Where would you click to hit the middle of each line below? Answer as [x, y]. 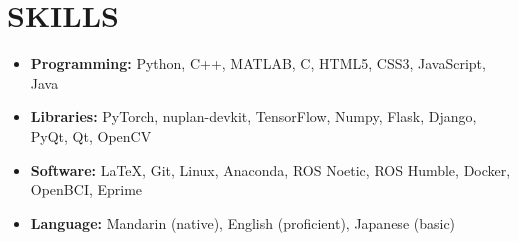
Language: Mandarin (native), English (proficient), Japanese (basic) [243, 222]
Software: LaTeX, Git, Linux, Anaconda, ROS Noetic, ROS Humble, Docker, [270, 169]
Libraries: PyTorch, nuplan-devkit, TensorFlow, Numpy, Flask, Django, [253, 116]
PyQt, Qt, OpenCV [91, 135]
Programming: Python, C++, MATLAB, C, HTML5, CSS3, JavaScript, [258, 63]
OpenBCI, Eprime [86, 189]
